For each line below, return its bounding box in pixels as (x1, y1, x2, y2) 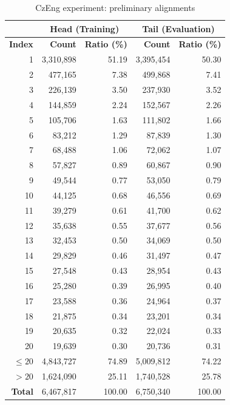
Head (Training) (50, 22, 120, 35)
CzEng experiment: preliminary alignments (35, 1, 195, 13)
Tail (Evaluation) (142, 22, 215, 35)
